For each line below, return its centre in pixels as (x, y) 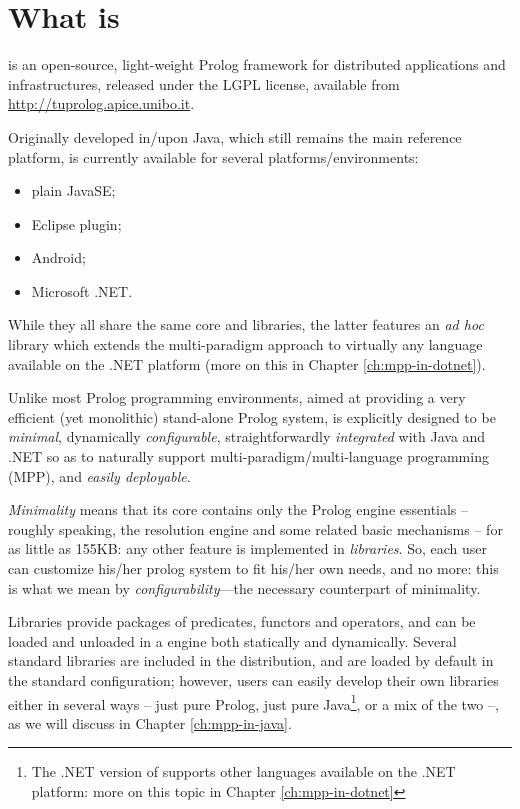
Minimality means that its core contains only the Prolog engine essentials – (238, 509)
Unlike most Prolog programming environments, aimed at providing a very (237, 397)
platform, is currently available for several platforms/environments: (213, 156)
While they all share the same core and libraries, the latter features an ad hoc (246, 324)
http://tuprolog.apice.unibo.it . (101, 103)
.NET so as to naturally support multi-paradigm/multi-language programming (248, 456)
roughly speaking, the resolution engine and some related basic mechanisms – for (255, 528)
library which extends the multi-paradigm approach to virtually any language (245, 344)
